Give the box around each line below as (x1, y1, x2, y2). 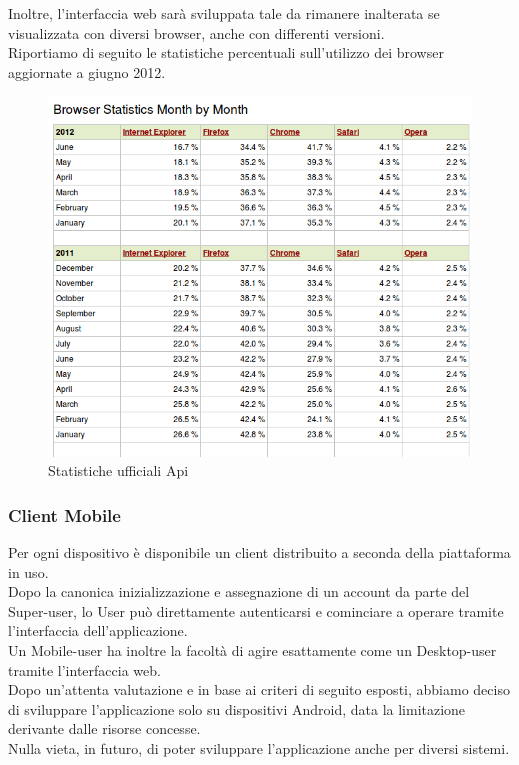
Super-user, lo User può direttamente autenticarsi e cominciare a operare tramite (8, 600, 504, 621)
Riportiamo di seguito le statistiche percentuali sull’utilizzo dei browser (8, 42, 444, 63)
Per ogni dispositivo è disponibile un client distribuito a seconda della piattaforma (8, 542, 511, 563)
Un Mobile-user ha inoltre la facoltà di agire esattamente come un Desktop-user (8, 640, 497, 661)
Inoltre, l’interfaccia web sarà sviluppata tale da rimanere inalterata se (8, 3, 440, 23)
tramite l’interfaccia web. (8, 659, 161, 680)
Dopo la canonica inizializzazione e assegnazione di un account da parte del (8, 581, 470, 602)
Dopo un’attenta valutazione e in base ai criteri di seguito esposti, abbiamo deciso (8, 679, 510, 700)
